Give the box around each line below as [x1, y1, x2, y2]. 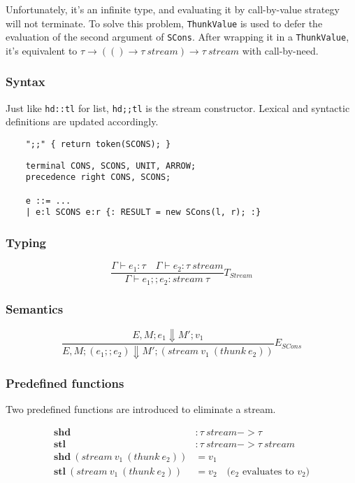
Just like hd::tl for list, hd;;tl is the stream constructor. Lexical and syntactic [6, 100, 350, 115]
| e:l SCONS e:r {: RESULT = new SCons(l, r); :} [25, 207, 261, 218]
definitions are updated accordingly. [6, 114, 159, 129]
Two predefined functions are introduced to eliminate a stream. [6, 401, 276, 416]
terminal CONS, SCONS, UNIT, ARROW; [25, 160, 196, 171]
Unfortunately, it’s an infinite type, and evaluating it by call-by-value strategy [6, 2, 340, 16]
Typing [6, 233, 47, 251]
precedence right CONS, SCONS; [25, 172, 171, 183]
